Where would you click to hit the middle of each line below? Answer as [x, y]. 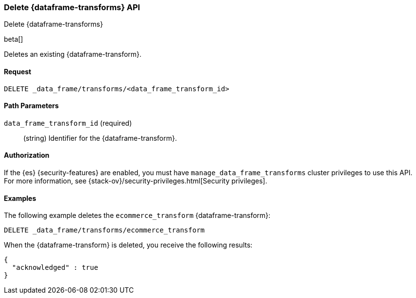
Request [18, 71]
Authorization [27, 155]
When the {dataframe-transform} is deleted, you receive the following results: [128, 245]
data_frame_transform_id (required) [68, 123]
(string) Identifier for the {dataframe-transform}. [100, 138]
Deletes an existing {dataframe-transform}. [73, 54]
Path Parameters [31, 106]
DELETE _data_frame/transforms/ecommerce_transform [104, 230]
